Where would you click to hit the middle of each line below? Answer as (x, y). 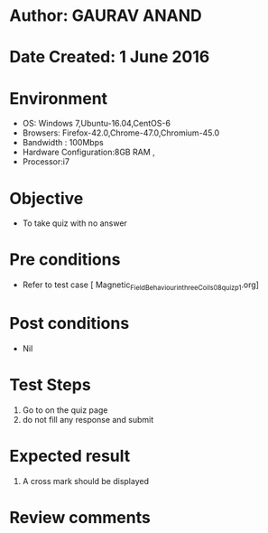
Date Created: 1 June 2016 (110, 57)
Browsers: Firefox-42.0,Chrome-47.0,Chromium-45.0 (121, 133)
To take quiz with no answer (75, 223)
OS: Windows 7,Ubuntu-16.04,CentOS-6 (97, 124)
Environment (59, 98)
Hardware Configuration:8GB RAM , (88, 152)
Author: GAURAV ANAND (106, 16)
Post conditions (69, 324)
